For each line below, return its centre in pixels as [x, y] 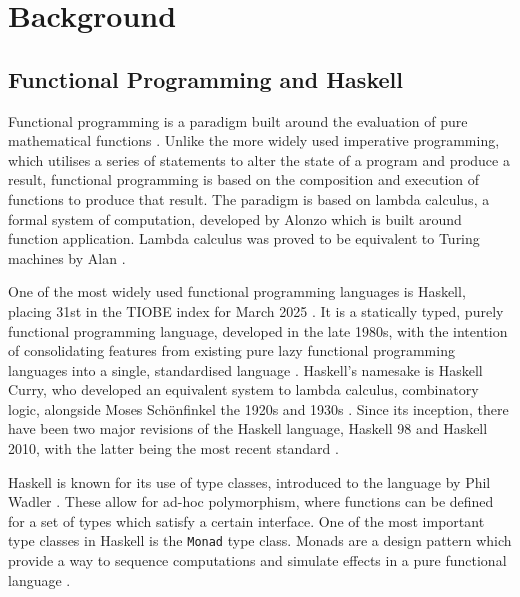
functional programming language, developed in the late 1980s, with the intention [258, 330]
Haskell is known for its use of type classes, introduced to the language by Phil [249, 481]
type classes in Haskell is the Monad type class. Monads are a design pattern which [260, 540]
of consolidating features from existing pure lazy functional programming [231, 350]
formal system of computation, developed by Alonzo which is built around [235, 218]
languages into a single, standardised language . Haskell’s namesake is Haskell [245, 369]
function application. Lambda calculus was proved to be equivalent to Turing [244, 238]
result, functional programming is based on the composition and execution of [244, 179]
